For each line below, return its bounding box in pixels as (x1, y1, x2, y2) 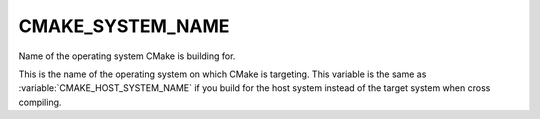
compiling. (18, 96, 62, 108)
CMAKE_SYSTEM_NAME (18, 15, 230, 37)
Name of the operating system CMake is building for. (18, 50, 236, 62)
